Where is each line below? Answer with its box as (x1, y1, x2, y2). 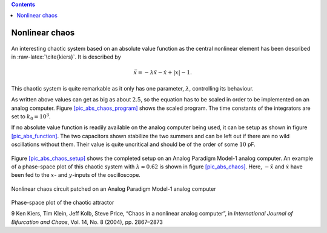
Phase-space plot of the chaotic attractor (11, 199, 114, 206)
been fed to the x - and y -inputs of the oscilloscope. (11, 171, 140, 179)
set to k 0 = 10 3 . (11, 112, 51, 121)
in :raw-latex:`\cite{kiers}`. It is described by (11, 53, 121, 60)
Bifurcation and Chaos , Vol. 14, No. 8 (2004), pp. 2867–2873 (11, 218, 163, 226)
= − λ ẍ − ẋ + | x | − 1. (137, 69, 192, 76)
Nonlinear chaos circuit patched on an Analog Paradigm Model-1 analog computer (11, 185, 216, 193)
